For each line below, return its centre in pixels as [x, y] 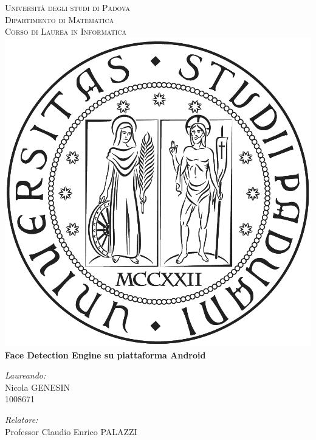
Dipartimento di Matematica [60, 19]
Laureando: [26, 375]
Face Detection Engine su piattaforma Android [105, 354]
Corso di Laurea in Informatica [66, 31]
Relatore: [22, 419]
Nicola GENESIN [38, 387]
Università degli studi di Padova [67, 7]
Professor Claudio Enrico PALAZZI [71, 431]
